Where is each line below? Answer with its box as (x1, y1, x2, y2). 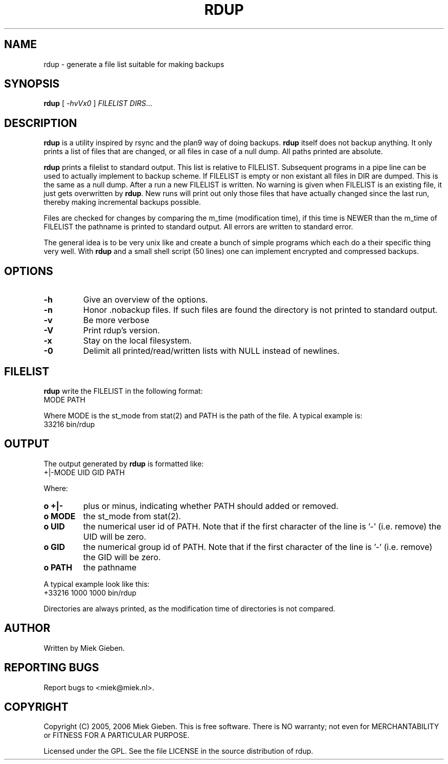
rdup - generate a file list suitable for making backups (43, 59, 225, 69)
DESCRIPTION (4, 116, 77, 130)
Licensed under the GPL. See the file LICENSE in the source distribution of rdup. (43, 747, 313, 756)
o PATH (43, 562, 73, 572)
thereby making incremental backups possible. (43, 198, 201, 207)
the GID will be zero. (83, 551, 161, 562)
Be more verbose (83, 315, 149, 326)
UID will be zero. (83, 531, 146, 542)
